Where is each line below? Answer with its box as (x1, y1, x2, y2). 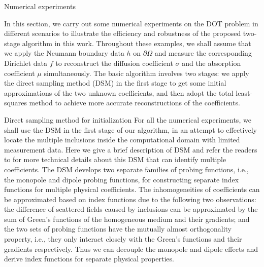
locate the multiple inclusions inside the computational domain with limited (4, 134, 240, 145)
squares (4, 97, 27, 108)
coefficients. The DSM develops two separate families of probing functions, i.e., (4, 164, 249, 174)
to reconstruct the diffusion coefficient (55, 57, 173, 68)
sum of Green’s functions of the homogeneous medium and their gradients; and (4, 213, 250, 224)
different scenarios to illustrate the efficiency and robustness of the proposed (4, 28, 241, 39)
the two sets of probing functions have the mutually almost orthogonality (4, 223, 232, 234)
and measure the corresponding (154, 48, 252, 58)
